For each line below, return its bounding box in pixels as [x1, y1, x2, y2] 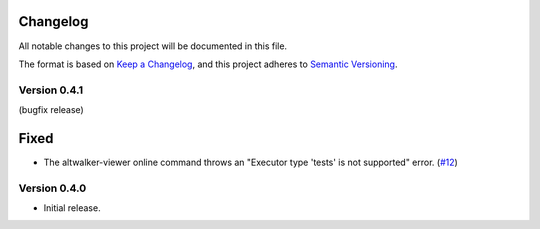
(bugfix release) [18, 104, 84, 116]
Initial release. [43, 202, 101, 214]
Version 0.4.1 [18, 83, 84, 97]
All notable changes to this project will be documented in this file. [18, 40, 288, 52]
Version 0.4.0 [18, 181, 87, 195]
